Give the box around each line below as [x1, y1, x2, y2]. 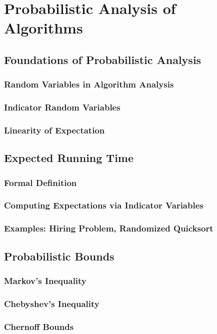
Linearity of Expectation [4, 123, 105, 136]
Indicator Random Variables [4, 101, 120, 113]
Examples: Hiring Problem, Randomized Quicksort [4, 222, 213, 234]
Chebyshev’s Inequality [4, 297, 99, 309]
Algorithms [4, 17, 83, 38]
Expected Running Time [4, 150, 134, 165]
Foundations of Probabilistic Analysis [4, 51, 201, 67]
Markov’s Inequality [4, 274, 86, 286]
